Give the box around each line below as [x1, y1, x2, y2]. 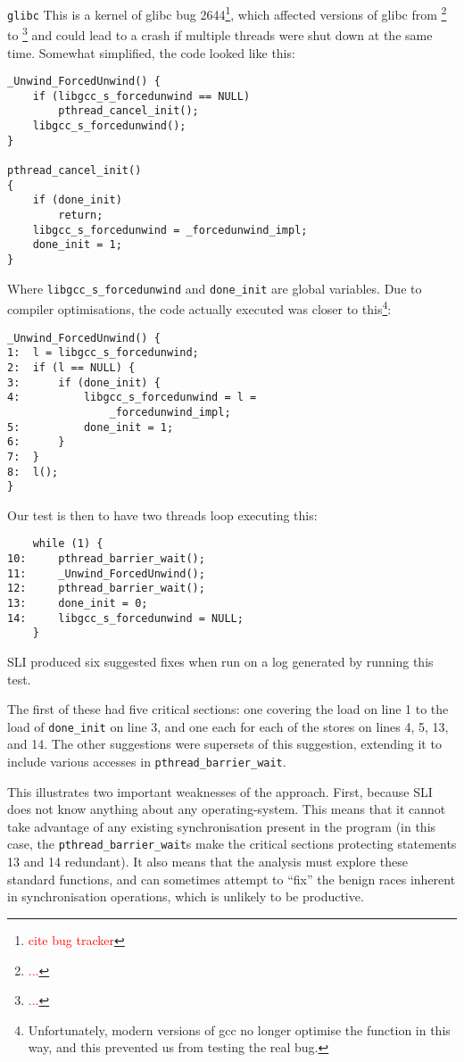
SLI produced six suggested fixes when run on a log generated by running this [7, 652, 434, 670]
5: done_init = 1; [7, 420, 174, 434]
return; [58, 209, 104, 222]
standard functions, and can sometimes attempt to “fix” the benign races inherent [7, 869, 456, 888]
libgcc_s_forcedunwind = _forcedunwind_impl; [32, 223, 308, 236]
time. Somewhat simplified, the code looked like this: [7, 43, 295, 62]
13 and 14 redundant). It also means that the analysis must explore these [7, 852, 408, 871]
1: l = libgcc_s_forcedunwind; [7, 346, 199, 360]
